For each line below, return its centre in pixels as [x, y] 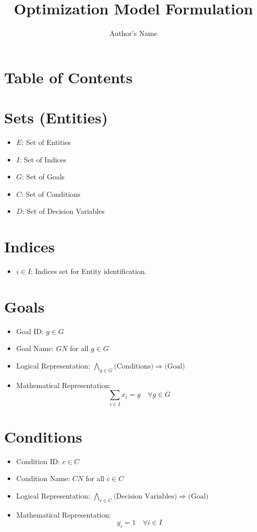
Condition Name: [43, 478]
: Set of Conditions [51, 194]
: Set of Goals [43, 177]
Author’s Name [133, 33]
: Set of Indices [43, 159]
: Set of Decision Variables [63, 211]
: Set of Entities [46, 142]
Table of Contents [68, 77]
